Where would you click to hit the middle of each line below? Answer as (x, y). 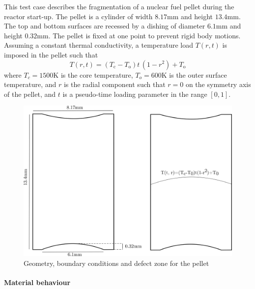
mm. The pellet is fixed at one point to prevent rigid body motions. (139, 35)
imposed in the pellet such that (51, 54)
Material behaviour (37, 282)
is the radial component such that (114, 84)
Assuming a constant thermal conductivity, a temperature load (99, 45)
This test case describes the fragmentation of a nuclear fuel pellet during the (119, 6)
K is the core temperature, (93, 74)
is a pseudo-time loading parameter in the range (135, 94)
